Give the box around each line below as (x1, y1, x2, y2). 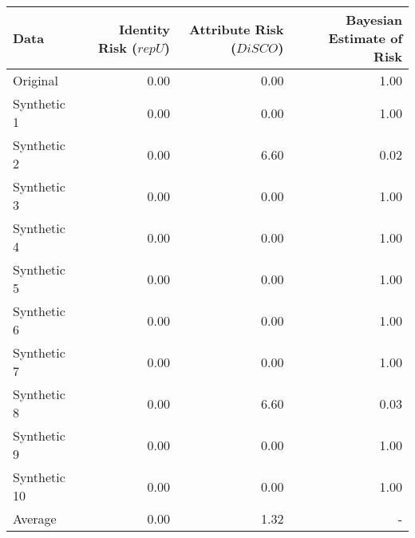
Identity (119, 19, 170, 38)
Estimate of (328, 29, 402, 47)
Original (13, 71, 58, 89)
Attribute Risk (189, 19, 284, 38)
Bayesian (346, 10, 402, 29)
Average (13, 509, 57, 528)
